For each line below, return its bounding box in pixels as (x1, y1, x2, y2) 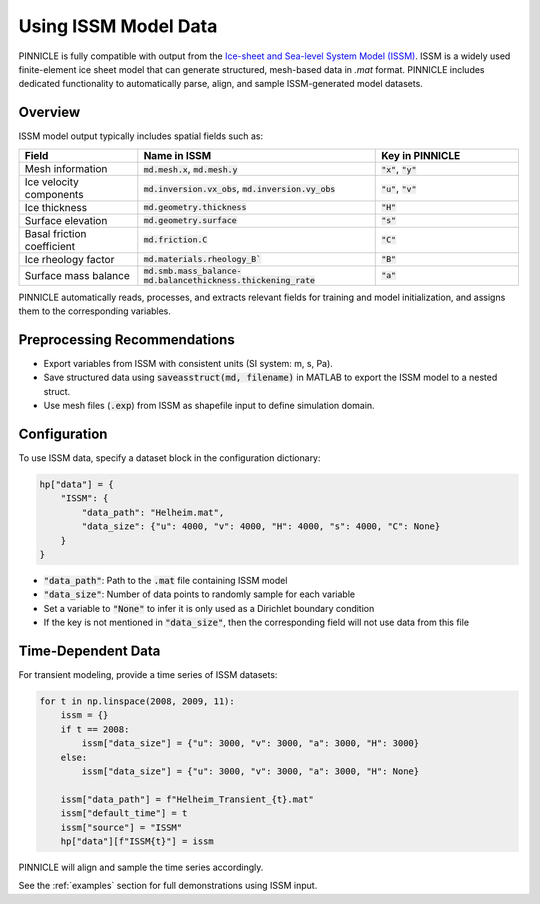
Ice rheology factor (24, 252, 115, 266)
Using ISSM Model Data (18, 15, 218, 37)
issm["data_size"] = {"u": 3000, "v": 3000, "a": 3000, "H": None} (81, 765, 420, 777)
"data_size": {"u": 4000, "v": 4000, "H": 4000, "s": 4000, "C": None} (81, 521, 441, 532)
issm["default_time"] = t (60, 808, 188, 819)
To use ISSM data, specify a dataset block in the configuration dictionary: (18, 452, 321, 464)
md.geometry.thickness (143, 202, 247, 213)
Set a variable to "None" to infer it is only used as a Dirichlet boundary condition (43, 602, 375, 614)
